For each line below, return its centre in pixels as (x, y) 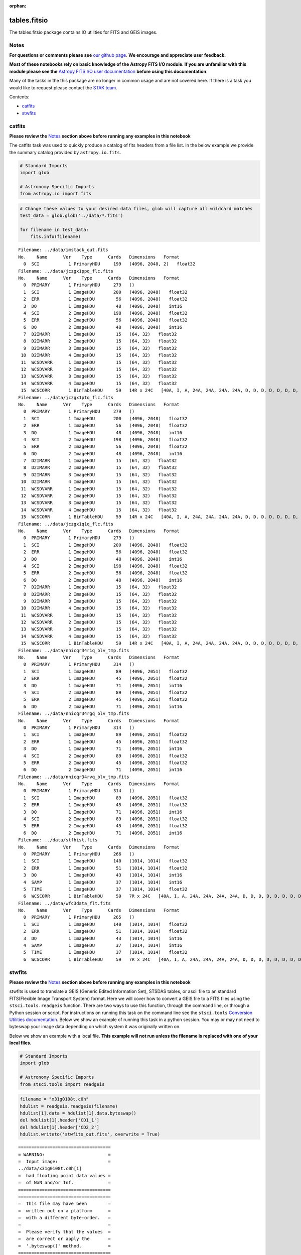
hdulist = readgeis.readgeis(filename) (69, 1106)
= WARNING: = (65, 1154)
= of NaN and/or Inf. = (65, 1183)
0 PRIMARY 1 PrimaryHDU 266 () (79, 854)
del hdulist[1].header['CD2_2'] (60, 1127)
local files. (21, 1043)
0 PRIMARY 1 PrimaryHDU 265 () (79, 917)
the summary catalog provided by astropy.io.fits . (65, 152)
